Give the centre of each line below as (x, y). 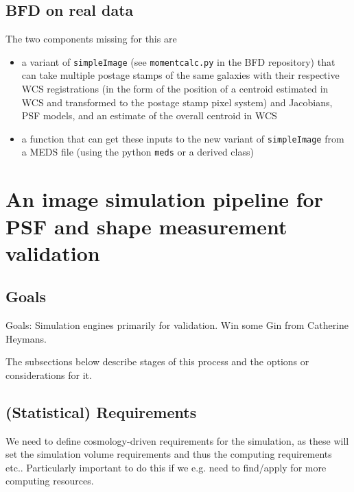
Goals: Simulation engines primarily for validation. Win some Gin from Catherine (177, 325)
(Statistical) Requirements (101, 411)
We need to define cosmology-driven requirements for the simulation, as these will (177, 440)
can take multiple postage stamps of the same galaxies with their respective (180, 75)
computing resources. (50, 481)
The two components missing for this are (91, 39)
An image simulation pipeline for (164, 199)
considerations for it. (49, 374)
